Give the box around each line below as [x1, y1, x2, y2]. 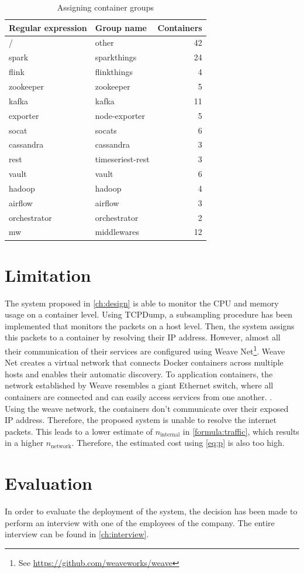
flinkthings [95, 66, 133, 78]
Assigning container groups [57, 1, 154, 13]
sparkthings [95, 51, 137, 63]
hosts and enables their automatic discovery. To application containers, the [5, 367, 273, 380]
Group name [95, 21, 147, 33]
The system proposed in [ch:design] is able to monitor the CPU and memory [5, 296, 279, 309]
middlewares [95, 226, 139, 238]
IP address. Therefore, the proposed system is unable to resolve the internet [5, 414, 277, 426]
